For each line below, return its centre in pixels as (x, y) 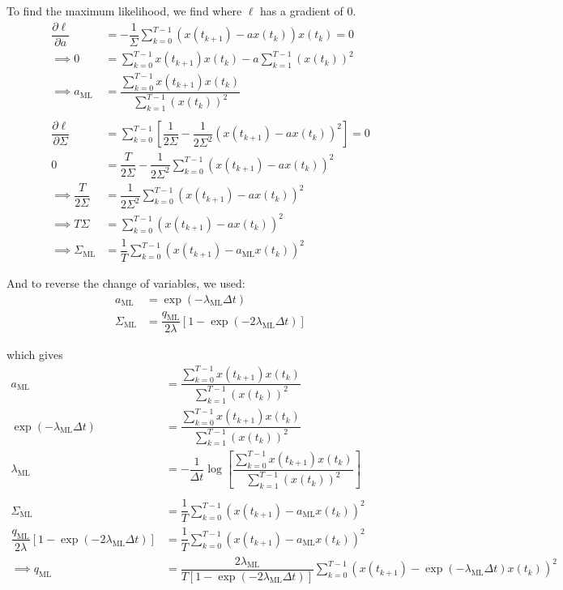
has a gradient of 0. (308, 11)
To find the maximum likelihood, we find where (124, 11)
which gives (35, 355)
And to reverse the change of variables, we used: (126, 282)
